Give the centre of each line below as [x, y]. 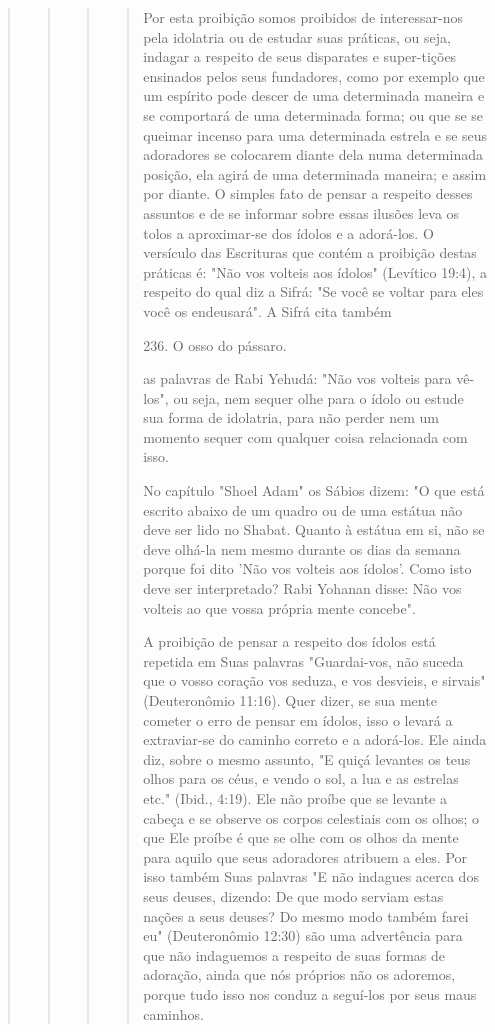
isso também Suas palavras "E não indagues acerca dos [311, 876]
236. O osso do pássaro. [215, 344]
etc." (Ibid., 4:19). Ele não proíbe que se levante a [295, 797]
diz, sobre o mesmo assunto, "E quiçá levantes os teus [307, 758]
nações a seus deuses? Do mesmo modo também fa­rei [306, 915]
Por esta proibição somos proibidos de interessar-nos [303, 17]
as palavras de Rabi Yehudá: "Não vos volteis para [297, 378]
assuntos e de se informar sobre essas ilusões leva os [301, 212]
